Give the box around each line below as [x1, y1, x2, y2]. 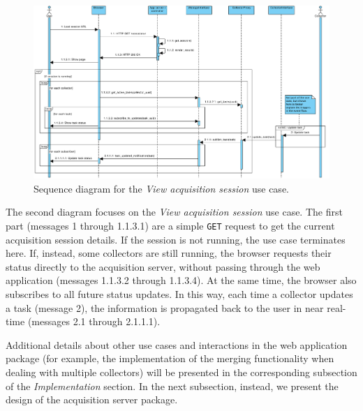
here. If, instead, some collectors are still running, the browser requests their [6, 246, 332, 260]
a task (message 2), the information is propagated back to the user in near [6, 300, 324, 315]
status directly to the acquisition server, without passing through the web [6, 259, 320, 274]
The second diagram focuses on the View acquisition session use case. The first [6, 204, 343, 219]
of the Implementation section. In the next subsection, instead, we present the [6, 378, 339, 393]
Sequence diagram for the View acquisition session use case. [34, 181, 289, 195]
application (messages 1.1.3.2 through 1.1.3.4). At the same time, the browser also [6, 273, 357, 287]
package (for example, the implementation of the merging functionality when [6, 351, 334, 366]
